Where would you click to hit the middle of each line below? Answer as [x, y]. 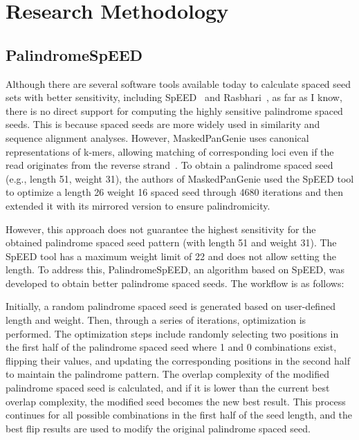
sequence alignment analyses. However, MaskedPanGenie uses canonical [157, 137]
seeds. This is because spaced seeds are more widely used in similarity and [163, 124]
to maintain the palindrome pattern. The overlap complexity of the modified [167, 374]
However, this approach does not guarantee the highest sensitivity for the [161, 229]
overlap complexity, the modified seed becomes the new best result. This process [176, 401]
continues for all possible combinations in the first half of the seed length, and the [179, 415]
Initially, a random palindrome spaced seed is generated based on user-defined [171, 306]
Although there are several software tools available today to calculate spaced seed [178, 83]
